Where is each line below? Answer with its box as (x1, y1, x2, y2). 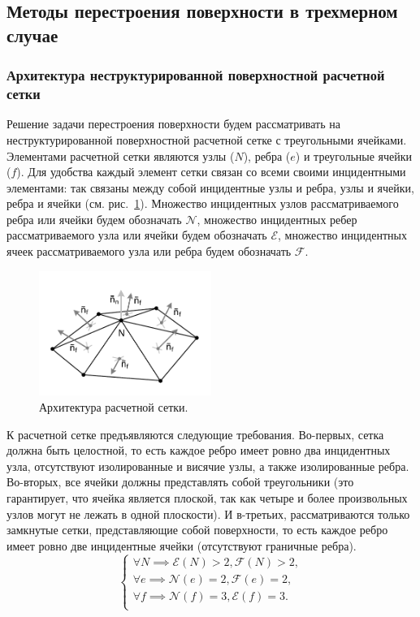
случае (6, 22, 58, 47)
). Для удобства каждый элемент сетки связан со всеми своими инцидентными (16, 163, 406, 180)
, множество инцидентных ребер (197, 210, 357, 227)
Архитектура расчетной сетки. (39, 399, 188, 416)
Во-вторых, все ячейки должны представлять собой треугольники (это (6, 473, 354, 490)
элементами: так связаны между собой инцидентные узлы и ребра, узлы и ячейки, (6, 179, 414, 196)
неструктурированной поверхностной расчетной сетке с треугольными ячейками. (6, 131, 407, 148)
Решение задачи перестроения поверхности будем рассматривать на (6, 115, 340, 132)
